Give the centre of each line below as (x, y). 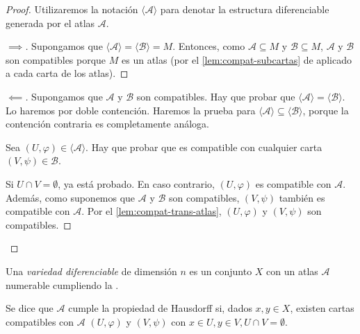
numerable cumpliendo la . (62, 284)
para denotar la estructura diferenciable (245, 9)
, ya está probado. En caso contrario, (136, 183)
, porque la (326, 110)
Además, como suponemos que (71, 197)
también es (302, 197)
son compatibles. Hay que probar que (216, 96)
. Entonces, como (209, 46)
